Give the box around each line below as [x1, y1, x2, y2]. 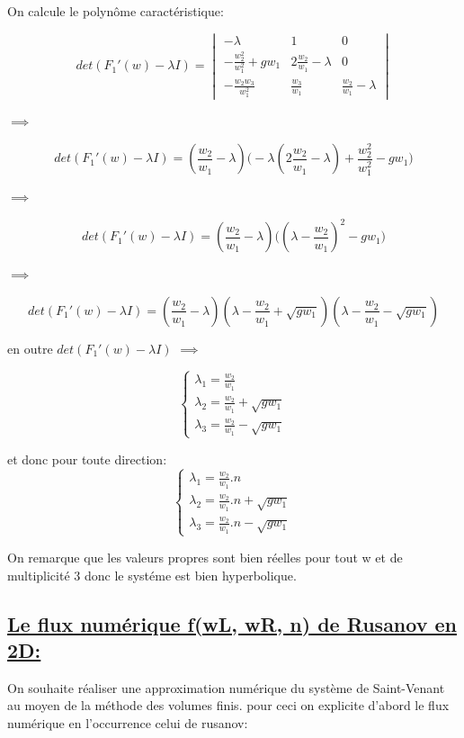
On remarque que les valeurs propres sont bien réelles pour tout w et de [7, 547, 403, 566]
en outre [7, 338, 53, 357]
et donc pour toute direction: [7, 449, 167, 468]
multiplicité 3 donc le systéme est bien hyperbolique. [7, 565, 297, 584]
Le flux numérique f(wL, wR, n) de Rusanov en [7, 609, 457, 637]
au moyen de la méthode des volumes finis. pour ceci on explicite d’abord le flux [7, 696, 450, 715]
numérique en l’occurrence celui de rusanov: [7, 713, 248, 732]
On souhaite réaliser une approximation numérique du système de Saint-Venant [7, 678, 445, 697]
